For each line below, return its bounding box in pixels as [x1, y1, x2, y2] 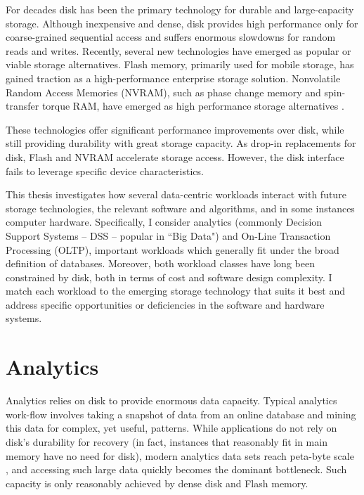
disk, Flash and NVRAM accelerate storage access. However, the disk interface [6, 149, 344, 164]
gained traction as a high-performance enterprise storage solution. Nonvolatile [6, 70, 341, 85]
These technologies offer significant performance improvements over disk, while [6, 122, 344, 136]
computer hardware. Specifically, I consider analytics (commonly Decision [6, 214, 323, 229]
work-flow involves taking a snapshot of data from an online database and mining [6, 406, 356, 421]
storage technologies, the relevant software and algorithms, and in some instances [6, 200, 355, 215]
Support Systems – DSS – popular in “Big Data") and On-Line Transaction [6, 228, 331, 243]
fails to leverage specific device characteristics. [6, 163, 204, 178]
